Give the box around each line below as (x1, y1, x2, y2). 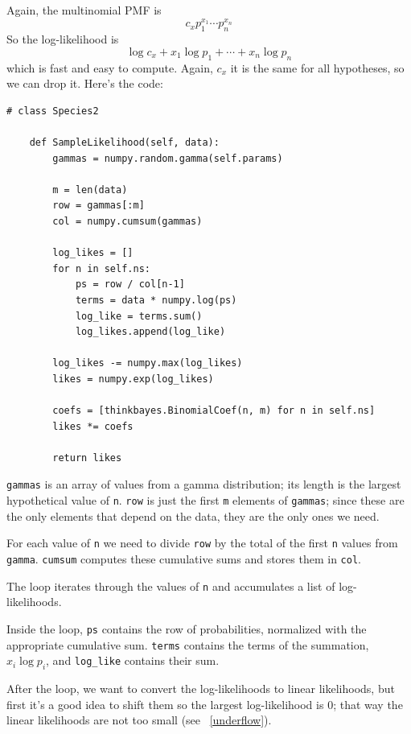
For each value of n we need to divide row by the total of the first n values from (6, 534, 398, 551)
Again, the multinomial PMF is (6, 2, 162, 18)
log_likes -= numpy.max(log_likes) (52, 357, 243, 369)
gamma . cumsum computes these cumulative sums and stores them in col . (6, 550, 361, 567)
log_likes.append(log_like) (75, 326, 226, 338)
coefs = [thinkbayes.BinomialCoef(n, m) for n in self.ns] (52, 405, 376, 417)
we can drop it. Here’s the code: (6, 75, 163, 92)
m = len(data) (52, 183, 128, 196)
